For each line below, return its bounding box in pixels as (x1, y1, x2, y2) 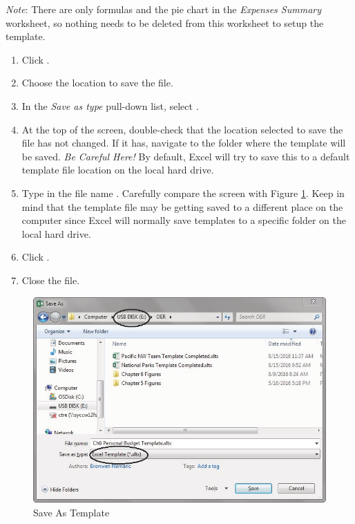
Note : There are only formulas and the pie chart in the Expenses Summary (6, 2, 322, 16)
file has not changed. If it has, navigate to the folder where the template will (21, 135, 346, 150)
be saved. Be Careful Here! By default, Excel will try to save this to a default (21, 149, 350, 163)
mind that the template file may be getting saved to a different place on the (21, 199, 343, 214)
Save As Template (33, 505, 110, 520)
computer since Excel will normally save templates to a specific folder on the (21, 213, 346, 227)
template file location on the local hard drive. (21, 162, 214, 177)
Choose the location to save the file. (21, 75, 173, 90)
